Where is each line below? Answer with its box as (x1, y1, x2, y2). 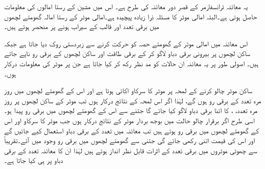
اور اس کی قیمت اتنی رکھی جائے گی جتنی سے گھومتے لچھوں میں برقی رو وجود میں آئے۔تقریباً (4, 135, 255, 146)
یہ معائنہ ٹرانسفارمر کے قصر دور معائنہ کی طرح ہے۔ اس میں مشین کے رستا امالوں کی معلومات (4, 1, 248, 11)
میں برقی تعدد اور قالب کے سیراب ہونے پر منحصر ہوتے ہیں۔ (4, 21, 159, 32)
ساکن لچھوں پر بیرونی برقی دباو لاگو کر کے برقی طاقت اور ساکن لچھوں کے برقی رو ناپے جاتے (4, 48, 251, 59)
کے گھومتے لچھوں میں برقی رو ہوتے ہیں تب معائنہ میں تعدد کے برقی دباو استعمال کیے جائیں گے (4, 125, 259, 135)
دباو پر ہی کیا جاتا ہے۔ (4, 155, 63, 165)
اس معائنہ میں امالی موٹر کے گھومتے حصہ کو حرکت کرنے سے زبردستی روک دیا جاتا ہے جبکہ (4, 38, 248, 48)
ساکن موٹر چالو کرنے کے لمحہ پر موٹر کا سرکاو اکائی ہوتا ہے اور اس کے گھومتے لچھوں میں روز (4, 85, 253, 96)
